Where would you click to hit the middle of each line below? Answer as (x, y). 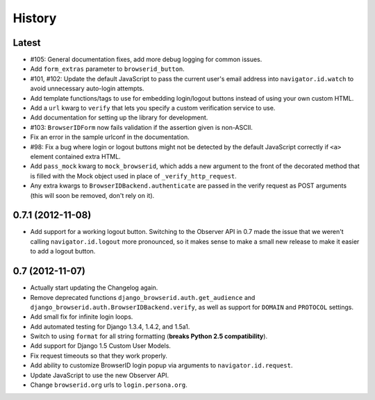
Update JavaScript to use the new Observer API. (100, 375)
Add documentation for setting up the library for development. (119, 117)
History (35, 18)
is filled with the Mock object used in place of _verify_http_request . (134, 176)
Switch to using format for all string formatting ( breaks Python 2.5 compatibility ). (149, 336)
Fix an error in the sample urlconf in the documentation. (110, 137)
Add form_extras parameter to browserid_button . (108, 69)
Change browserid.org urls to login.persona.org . (109, 385)
